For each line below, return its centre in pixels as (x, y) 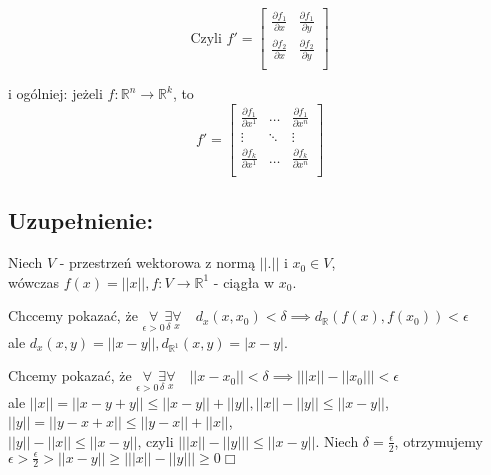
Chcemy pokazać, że (70, 375)
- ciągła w (244, 281)
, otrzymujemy (438, 440)
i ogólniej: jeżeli (55, 93)
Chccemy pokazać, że (73, 315)
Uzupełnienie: (81, 220)
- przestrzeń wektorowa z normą (157, 262)
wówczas (33, 281)
